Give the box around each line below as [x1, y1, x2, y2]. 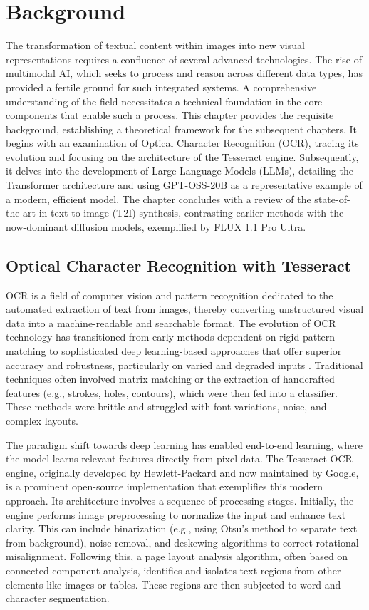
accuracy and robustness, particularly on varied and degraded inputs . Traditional [6, 357, 363, 372]
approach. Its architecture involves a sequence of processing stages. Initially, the [6, 492, 354, 507]
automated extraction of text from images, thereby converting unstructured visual [6, 301, 364, 316]
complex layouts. [6, 413, 78, 428]
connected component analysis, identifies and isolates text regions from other [6, 562, 341, 577]
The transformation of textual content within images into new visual [6, 38, 305, 53]
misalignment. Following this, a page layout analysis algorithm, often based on [6, 549, 348, 564]
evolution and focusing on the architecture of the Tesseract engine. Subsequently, [6, 149, 359, 164]
